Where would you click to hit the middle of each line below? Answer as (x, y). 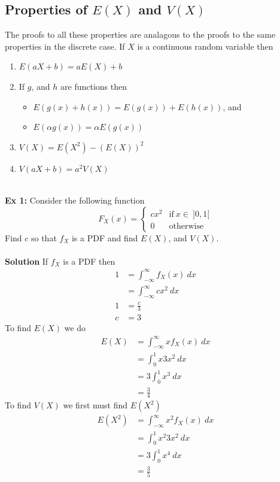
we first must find (95, 405)
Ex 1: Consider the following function (75, 200)
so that (44, 237)
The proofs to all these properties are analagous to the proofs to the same (140, 34)
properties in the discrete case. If (65, 46)
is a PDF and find (105, 237)
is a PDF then (89, 261)
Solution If (27, 261)
